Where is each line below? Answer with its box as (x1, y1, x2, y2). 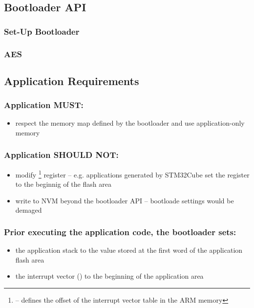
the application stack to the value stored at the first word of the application (15, 245, 243, 255)
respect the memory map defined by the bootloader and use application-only (15, 118, 245, 128)
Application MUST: (4, 99, 84, 111)
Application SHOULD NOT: (4, 148, 119, 160)
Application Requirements (4, 73, 139, 88)
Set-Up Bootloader (4, 25, 80, 37)
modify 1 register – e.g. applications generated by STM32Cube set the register (15, 168, 250, 179)
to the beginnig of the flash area (15, 179, 111, 189)
